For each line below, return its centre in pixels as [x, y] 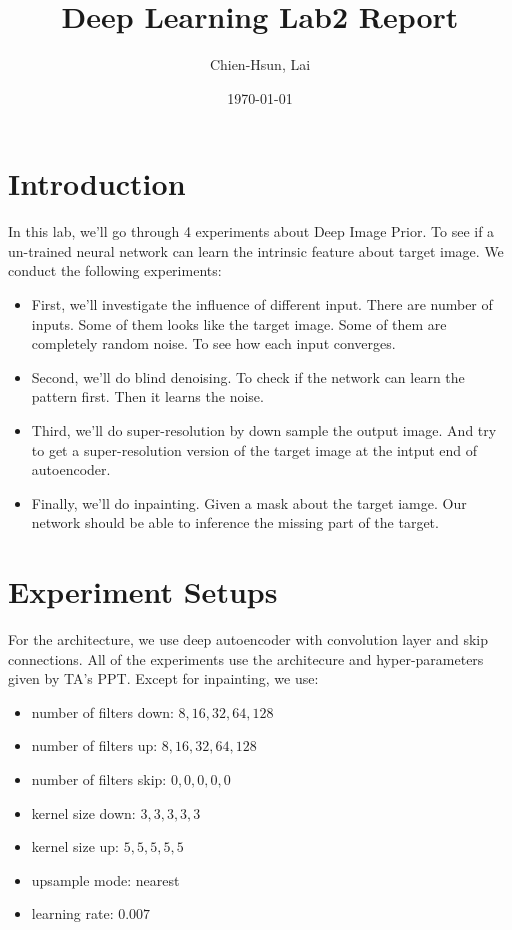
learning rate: [72, 913]
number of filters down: [102, 711]
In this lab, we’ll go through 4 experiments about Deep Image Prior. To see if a [251, 231]
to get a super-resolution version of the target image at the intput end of [254, 449]
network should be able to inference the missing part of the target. [235, 522]
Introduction [97, 183]
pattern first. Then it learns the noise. [147, 396]
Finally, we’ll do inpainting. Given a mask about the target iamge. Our [249, 502]
